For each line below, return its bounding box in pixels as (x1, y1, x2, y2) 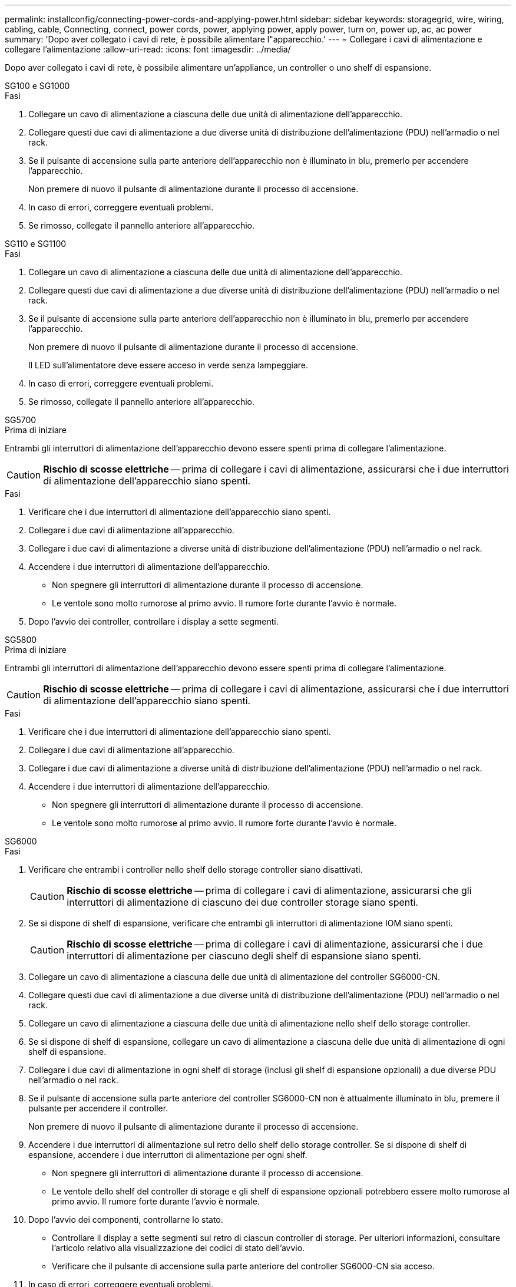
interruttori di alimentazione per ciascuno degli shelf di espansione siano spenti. (67, 950, 421, 962)
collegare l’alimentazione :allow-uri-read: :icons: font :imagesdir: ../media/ (5, 44, 291, 54)
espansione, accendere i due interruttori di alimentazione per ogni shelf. (28, 1150, 307, 1160)
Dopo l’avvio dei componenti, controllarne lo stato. (28, 1215, 223, 1225)
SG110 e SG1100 (5, 239, 67, 249)
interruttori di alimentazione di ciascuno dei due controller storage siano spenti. (67, 896, 418, 908)
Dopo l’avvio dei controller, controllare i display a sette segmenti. (28, 616, 279, 626)
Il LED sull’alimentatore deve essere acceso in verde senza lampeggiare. (28, 360, 309, 370)
